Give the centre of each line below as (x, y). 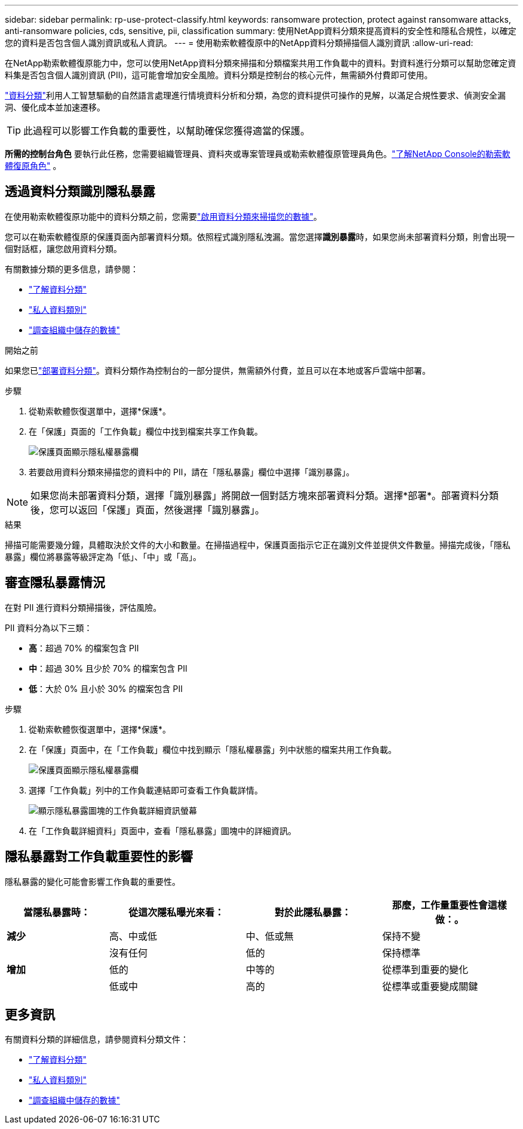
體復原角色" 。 (33, 166)
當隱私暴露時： (56, 912)
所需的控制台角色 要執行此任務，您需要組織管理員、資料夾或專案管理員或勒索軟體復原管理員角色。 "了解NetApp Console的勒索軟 (258, 154)
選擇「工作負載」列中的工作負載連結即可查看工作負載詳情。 (146, 790)
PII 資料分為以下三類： (49, 627)
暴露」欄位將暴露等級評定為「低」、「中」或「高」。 (103, 556)
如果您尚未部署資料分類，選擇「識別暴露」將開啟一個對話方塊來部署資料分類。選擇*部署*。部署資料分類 (265, 495)
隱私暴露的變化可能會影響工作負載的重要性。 (93, 881)
